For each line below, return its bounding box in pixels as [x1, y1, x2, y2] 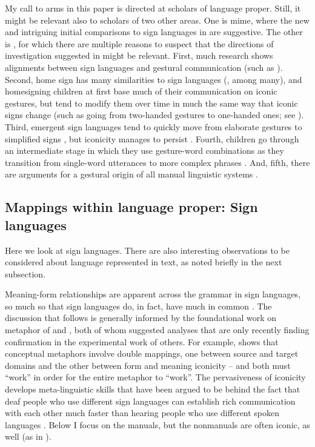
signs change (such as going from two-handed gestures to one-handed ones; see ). [5, 108, 304, 121]
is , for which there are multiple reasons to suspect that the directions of [5, 37, 274, 50]
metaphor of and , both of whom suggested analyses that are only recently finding [5, 323, 310, 336]
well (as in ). [5, 430, 51, 443]
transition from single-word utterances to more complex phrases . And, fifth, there [5, 156, 310, 168]
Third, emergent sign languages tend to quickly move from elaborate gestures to [5, 120, 302, 133]
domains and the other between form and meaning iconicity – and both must [5, 359, 291, 371]
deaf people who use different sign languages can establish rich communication [5, 394, 296, 407]
